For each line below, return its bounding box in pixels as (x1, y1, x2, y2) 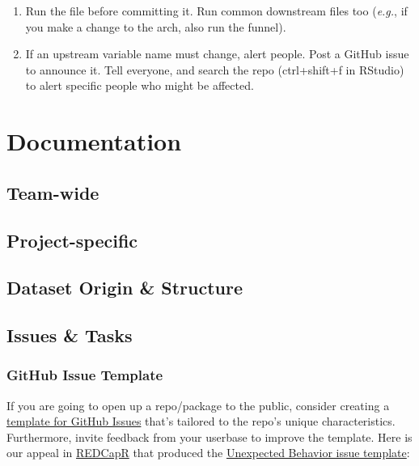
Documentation (6, 125, 182, 158)
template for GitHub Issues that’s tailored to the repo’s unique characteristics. (6, 413, 396, 430)
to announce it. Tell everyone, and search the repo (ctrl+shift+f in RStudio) (25, 61, 404, 78)
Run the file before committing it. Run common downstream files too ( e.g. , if (25, 2, 408, 19)
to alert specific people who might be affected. (25, 77, 254, 94)
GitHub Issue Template (6, 365, 163, 385)
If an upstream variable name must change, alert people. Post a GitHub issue (25, 45, 409, 62)
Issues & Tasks (6, 323, 133, 348)
